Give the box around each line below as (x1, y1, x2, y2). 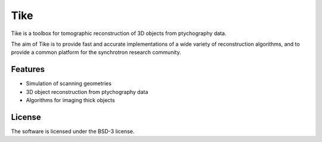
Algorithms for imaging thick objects (26, 97, 116, 104)
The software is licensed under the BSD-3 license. (11, 128, 135, 135)
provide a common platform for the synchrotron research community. (11, 49, 181, 56)
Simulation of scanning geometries (26, 80, 112, 87)
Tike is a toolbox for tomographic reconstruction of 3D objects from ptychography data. (11, 30, 227, 37)
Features (11, 64, 45, 74)
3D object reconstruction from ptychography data (26, 88, 148, 95)
